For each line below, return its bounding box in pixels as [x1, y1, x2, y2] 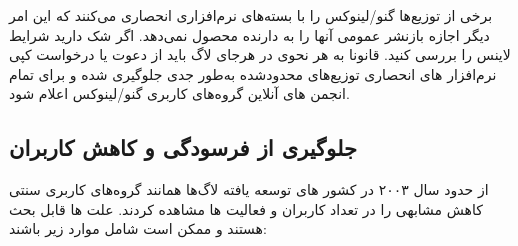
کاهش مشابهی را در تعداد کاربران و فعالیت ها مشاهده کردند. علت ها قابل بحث [9, 198, 483, 219]
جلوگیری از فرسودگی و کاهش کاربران [9, 132, 357, 163]
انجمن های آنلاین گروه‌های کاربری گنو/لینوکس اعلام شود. [9, 83, 350, 104]
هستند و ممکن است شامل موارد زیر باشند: [9, 218, 267, 239]
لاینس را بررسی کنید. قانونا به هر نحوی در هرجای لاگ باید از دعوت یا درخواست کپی [9, 44, 511, 65]
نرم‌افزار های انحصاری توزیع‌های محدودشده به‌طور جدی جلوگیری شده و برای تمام [9, 63, 497, 84]
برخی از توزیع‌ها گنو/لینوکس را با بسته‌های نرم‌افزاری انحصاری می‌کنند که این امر [9, 5, 493, 25]
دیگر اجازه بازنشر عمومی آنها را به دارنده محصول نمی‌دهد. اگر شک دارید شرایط [9, 24, 490, 45]
